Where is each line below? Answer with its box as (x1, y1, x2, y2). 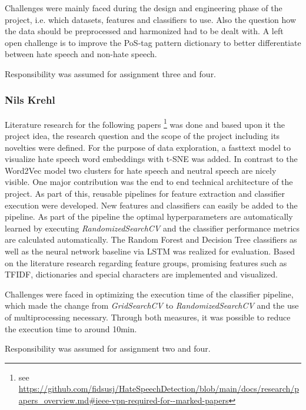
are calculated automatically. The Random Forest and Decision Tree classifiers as (5, 233, 297, 246)
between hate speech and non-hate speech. (5, 48, 157, 60)
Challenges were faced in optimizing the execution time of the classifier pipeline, (5, 287, 294, 300)
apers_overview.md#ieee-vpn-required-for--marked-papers (18, 394, 229, 406)
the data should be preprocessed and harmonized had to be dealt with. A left (5, 25, 284, 37)
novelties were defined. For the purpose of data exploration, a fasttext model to (5, 141, 291, 153)
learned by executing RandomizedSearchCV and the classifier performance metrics (5, 221, 300, 234)
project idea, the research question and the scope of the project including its (5, 130, 280, 142)
